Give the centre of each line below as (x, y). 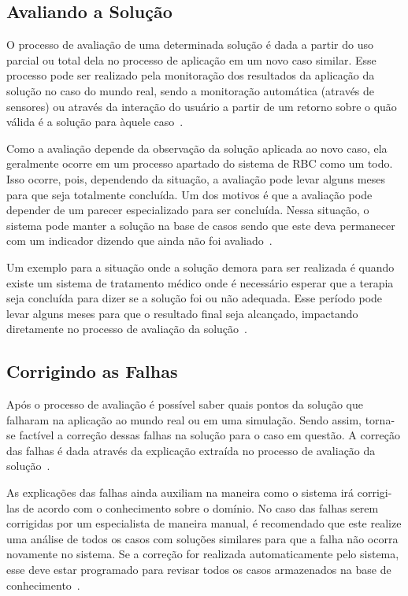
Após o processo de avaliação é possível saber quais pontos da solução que (185, 404)
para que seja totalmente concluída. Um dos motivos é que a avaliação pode (189, 194)
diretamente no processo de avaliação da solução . (127, 329)
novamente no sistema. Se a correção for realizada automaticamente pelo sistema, (203, 554)
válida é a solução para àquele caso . (95, 122)
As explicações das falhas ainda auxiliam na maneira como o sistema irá (180, 492)
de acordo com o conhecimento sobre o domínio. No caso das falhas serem (201, 507)
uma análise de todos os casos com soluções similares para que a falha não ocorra (202, 538)
